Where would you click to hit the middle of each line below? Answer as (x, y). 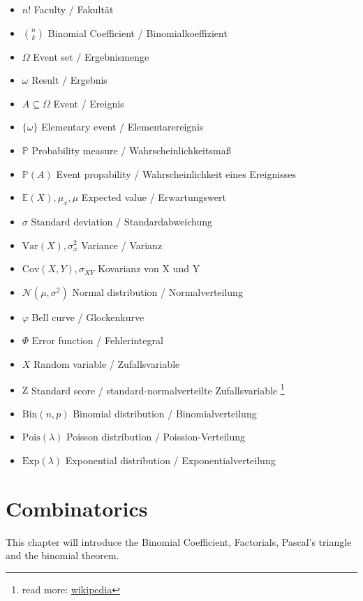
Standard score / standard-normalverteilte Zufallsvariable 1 (158, 389)
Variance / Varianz (122, 245)
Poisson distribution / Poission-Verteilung (156, 437)
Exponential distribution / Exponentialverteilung (170, 460)
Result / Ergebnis (69, 80)
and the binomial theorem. (62, 555)
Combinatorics (77, 508)
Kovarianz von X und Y (149, 268)
